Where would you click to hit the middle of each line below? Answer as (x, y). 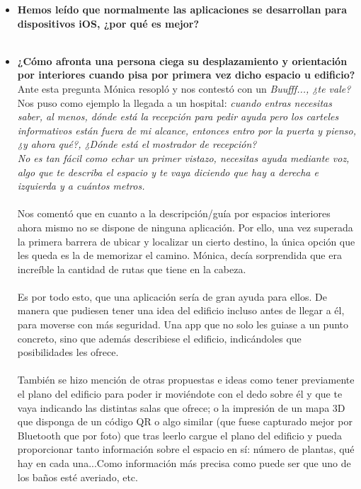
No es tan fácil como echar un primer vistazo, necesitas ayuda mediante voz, (183, 157)
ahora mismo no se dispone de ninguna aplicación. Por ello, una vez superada (185, 227)
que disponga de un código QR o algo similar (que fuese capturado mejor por (185, 421)
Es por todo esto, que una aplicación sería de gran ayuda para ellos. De (172, 296)
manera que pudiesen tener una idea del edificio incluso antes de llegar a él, (181, 310)
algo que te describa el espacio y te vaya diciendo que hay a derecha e (168, 172)
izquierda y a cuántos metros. (81, 186)
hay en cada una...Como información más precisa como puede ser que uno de (184, 463)
